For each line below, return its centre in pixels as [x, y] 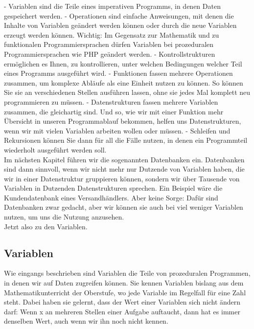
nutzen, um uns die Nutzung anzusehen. [64, 217]
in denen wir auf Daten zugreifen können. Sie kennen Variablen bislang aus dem [124, 283]
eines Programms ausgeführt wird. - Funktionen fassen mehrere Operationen [118, 73]
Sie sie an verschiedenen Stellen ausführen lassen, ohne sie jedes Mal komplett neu [127, 92]
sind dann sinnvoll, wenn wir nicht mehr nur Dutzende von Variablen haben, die [124, 169]
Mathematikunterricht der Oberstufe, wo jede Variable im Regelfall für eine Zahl [125, 292]
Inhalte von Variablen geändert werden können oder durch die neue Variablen [120, 25]
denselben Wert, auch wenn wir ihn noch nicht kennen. [86, 321]
